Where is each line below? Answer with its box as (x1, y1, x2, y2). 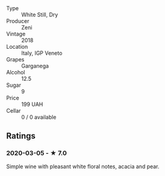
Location (6, 43, 28, 50)
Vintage (6, 30, 26, 37)
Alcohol (6, 69, 25, 76)
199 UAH (21, 101, 43, 108)
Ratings (6, 131, 36, 141)
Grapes (6, 56, 25, 63)
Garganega (21, 62, 49, 69)
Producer (6, 17, 30, 25)
